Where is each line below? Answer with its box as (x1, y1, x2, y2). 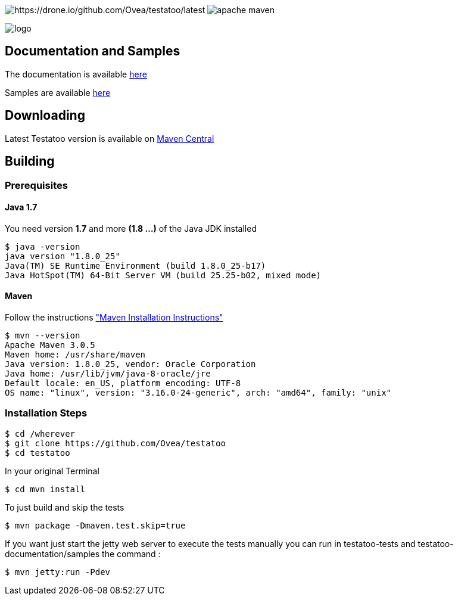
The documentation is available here (5, 69, 147, 79)
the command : (102, 548, 161, 559)
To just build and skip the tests (5, 502, 124, 512)
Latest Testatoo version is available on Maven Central (5, 133, 214, 144)
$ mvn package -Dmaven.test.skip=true (5, 520, 186, 530)
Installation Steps (5, 407, 88, 419)
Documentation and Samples (5, 43, 180, 59)
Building (5, 154, 55, 169)
